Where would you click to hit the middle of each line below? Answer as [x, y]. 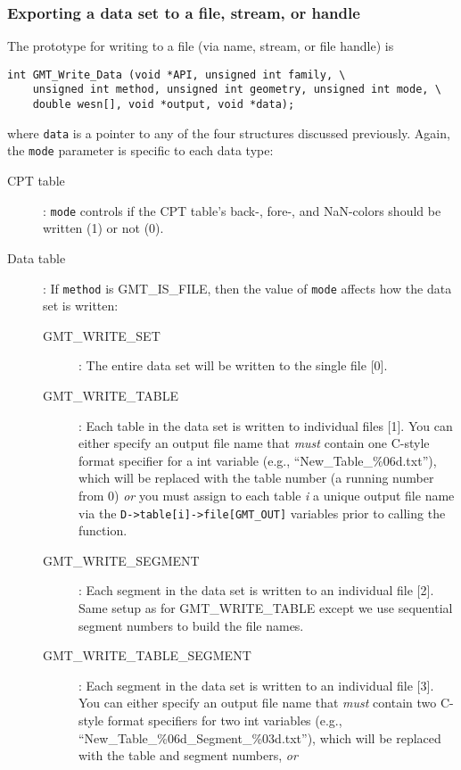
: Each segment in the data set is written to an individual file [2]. [256, 590]
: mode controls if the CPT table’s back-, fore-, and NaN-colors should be [242, 210]
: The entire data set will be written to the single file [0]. [233, 365]
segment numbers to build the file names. [191, 625]
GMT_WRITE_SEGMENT [121, 560]
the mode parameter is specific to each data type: [140, 150]
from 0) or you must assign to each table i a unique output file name [267, 495]
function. [103, 530]
